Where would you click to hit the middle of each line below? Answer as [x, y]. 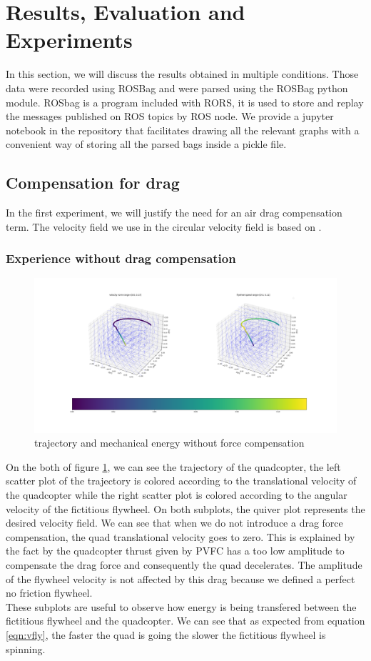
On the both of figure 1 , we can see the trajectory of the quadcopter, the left [173, 466]
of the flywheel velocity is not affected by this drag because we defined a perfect [181, 578]
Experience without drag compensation [121, 258]
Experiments [69, 40]
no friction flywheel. [49, 593]
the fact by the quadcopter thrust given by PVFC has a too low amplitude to [175, 551]
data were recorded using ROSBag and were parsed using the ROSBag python [177, 88]
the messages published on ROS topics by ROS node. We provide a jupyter [170, 116]
